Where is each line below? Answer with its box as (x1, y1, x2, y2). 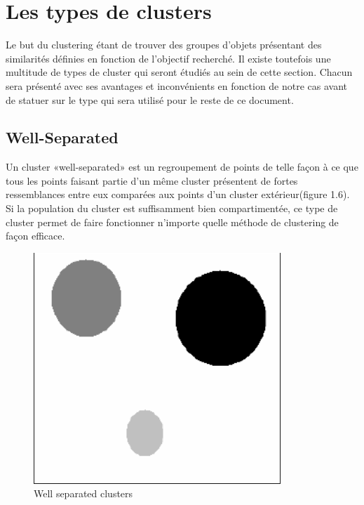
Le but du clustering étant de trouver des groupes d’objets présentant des (6, 37, 322, 52)
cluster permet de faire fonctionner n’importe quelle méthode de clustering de (6, 214, 339, 229)
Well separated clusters (34, 486, 133, 501)
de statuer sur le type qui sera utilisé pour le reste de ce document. (6, 92, 294, 107)
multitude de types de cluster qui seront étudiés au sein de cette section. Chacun (6, 65, 353, 79)
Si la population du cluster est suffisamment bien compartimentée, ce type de (6, 201, 338, 216)
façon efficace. (6, 228, 65, 243)
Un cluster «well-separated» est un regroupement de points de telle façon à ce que (6, 159, 358, 174)
